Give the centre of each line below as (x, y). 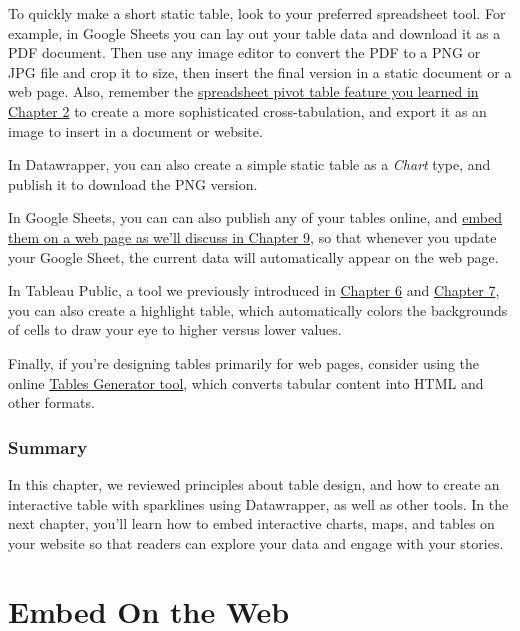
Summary (48, 446)
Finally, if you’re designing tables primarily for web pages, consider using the (243, 362)
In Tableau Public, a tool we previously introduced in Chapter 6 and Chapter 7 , (254, 290)
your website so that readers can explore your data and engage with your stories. (256, 542)
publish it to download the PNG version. (133, 183)
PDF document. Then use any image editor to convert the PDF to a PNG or (244, 52)
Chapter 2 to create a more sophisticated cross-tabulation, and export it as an (247, 110)
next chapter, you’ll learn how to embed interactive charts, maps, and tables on (251, 523)
